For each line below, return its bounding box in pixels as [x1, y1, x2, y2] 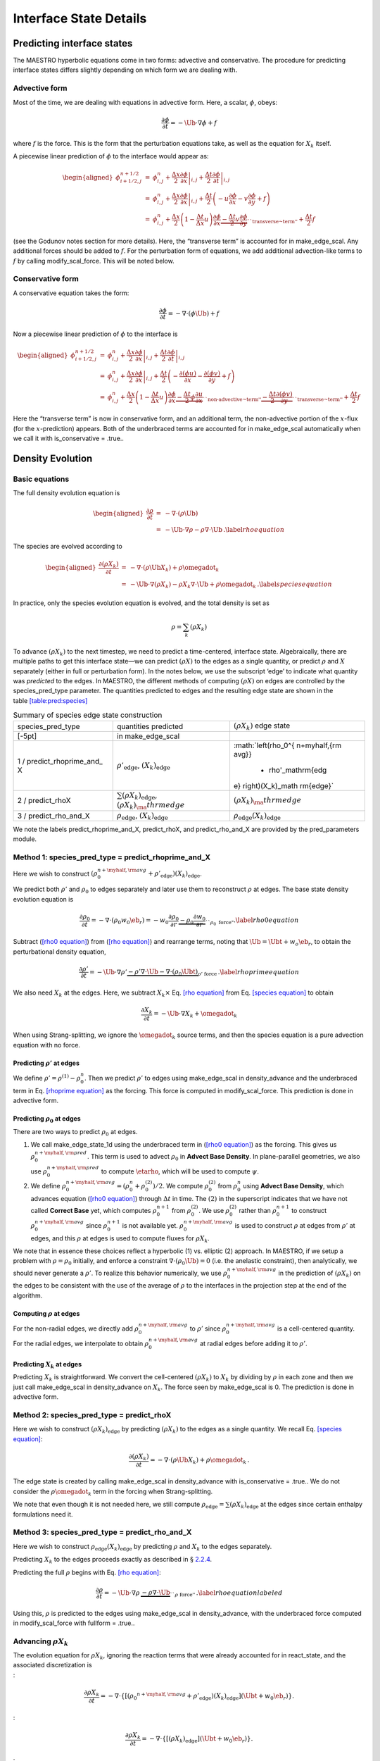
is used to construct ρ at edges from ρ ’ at [234, 1221, 355, 1229]
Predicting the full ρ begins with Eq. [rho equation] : [13, 1568, 161, 1576]
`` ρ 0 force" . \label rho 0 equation [205, 916, 299, 927]
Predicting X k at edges [13, 1360, 82, 1370]
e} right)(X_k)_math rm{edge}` [233, 780, 334, 790]
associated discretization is [13, 1661, 92, 1669]
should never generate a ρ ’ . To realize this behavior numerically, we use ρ [13, 1269, 228, 1277]
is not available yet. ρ [122, 1221, 184, 1229]
